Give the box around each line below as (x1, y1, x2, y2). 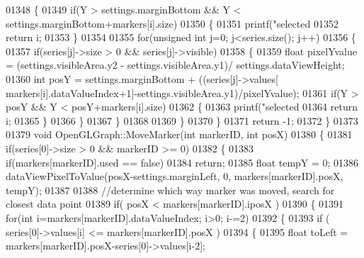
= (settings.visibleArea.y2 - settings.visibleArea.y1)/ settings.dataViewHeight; (6, 57, 345, 72)
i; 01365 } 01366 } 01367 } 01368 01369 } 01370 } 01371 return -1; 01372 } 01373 (6, 113, 358, 128)
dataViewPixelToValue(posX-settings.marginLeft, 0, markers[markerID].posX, (6, 169, 343, 184)
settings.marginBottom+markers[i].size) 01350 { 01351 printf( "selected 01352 (6, 16, 339, 30)
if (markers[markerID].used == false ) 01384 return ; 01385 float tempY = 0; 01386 (6, 155, 359, 169)
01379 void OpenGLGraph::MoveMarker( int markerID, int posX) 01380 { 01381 (6, 127, 353, 142)
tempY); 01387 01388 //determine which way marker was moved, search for (6, 182, 335, 197)
